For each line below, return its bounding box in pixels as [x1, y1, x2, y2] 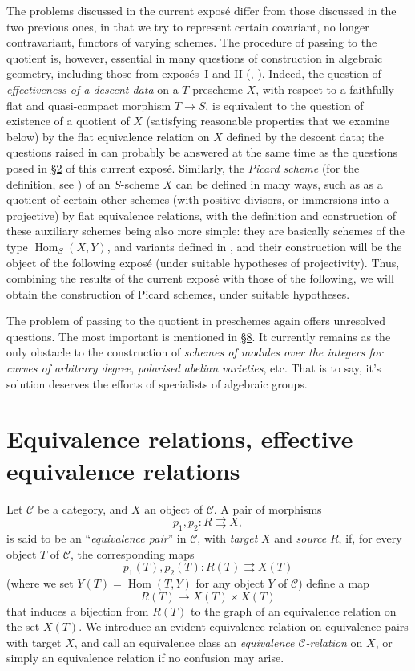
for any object [195, 574, 264, 591]
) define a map [298, 574, 369, 591]
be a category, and [37, 500, 128, 517]
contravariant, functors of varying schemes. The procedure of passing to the [6, 34, 377, 51]
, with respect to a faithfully [256, 80, 394, 97]
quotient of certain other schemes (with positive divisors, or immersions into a [6, 191, 389, 208]
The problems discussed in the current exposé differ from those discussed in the [6, 2, 397, 18]
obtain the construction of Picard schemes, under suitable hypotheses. [6, 285, 350, 302]
